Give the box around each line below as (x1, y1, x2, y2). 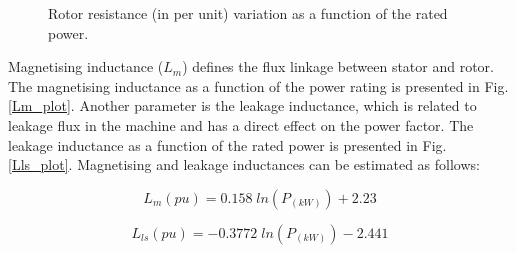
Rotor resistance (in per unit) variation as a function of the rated (48, 3, 448, 23)
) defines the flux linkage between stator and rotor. (182, 56, 494, 77)
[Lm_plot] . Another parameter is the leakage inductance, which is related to (8, 95, 477, 116)
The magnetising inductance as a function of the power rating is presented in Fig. (8, 75, 509, 96)
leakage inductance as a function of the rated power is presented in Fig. (8, 134, 447, 155)
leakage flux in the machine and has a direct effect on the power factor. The (8, 114, 474, 135)
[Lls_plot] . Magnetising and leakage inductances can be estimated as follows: (8, 154, 480, 175)
